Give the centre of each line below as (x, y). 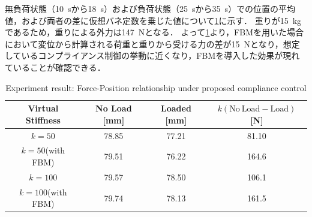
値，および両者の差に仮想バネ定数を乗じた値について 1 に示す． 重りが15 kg (153, 20)
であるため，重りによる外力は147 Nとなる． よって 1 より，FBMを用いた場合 (154, 32)
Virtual (43, 108)
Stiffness (43, 120)
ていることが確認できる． (55, 67)
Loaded (176, 108)
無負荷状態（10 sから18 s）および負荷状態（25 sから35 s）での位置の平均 (150, 8)
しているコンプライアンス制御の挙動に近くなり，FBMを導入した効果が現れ (152, 55)
